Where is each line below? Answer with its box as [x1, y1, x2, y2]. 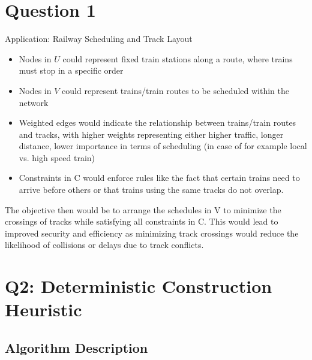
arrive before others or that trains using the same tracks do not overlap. [19, 183, 284, 196]
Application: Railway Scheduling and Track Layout [5, 32, 193, 45]
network [19, 96, 49, 108]
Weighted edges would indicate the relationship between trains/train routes [19, 116, 296, 129]
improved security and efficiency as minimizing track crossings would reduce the [5, 226, 299, 239]
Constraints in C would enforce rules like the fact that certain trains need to [19, 171, 300, 184]
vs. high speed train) [19, 151, 95, 164]
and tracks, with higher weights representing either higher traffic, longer [19, 128, 284, 140]
